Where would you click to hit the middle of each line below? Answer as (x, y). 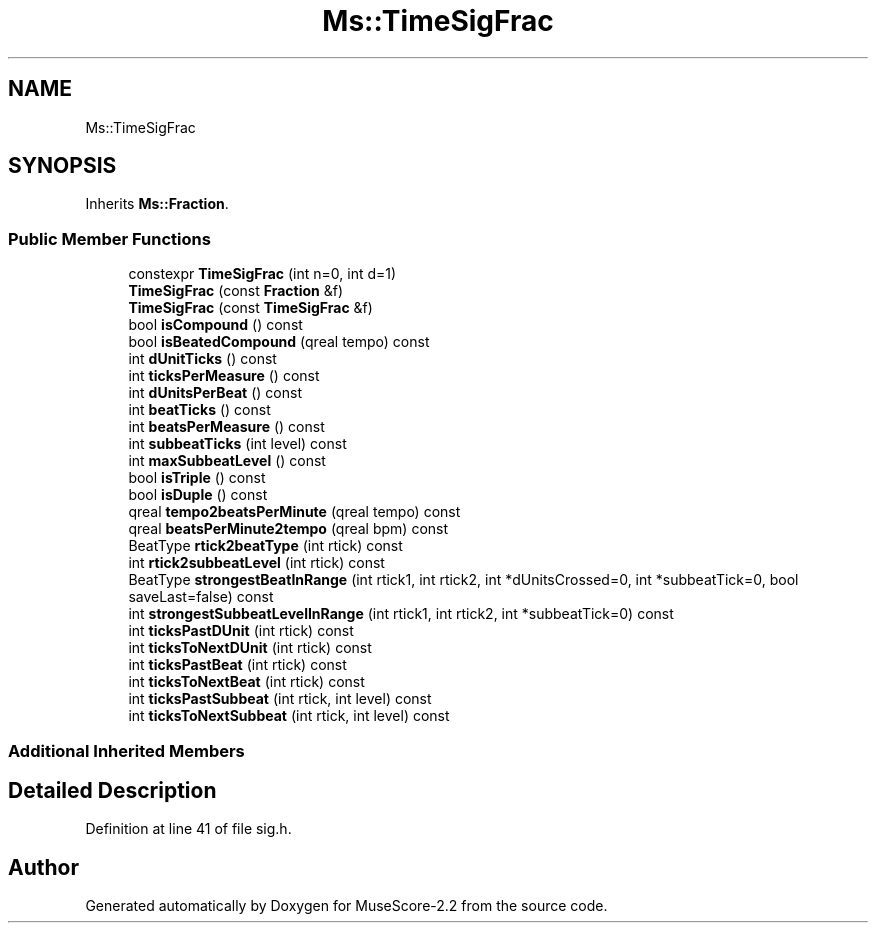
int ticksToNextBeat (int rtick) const (246, 682)
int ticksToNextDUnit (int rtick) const (250, 648)
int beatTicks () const (199, 410)
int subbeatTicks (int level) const (237, 444)
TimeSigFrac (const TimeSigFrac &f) (250, 308)
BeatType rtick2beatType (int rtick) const (265, 546)
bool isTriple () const (197, 478)
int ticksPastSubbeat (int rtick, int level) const (280, 699)
